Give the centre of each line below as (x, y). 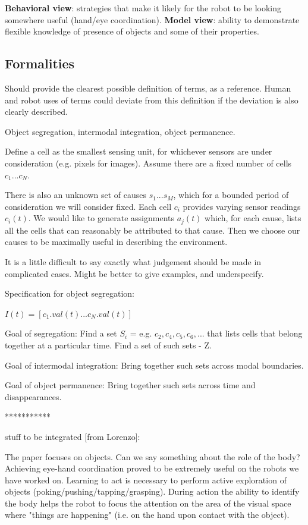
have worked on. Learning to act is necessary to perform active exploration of (146, 480)
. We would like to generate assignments (101, 218)
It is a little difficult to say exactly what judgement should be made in (133, 261)
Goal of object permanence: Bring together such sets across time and (130, 385)
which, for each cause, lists (253, 218)
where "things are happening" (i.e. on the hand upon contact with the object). (147, 515)
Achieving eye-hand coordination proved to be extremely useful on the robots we (152, 468)
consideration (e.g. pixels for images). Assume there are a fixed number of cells (148, 163)
